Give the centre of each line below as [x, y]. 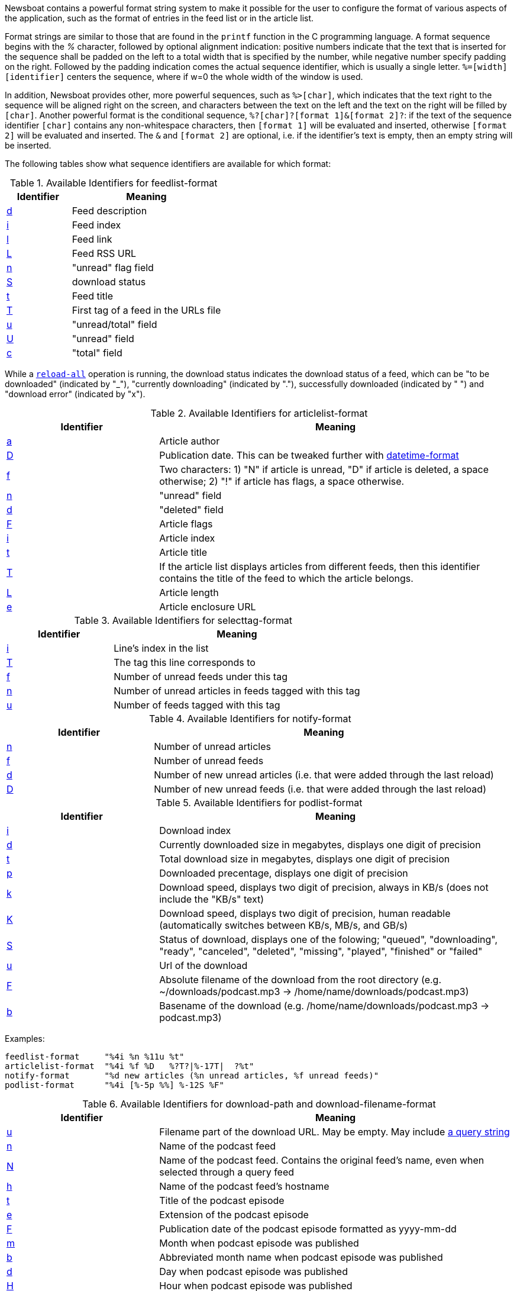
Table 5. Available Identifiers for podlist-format [259, 803]
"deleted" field [191, 510]
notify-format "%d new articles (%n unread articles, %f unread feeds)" [192, 1076]
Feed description [109, 211]
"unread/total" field [114, 324]
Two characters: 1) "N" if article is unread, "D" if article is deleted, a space [324, 469]
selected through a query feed [227, 1172]
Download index [195, 830]
